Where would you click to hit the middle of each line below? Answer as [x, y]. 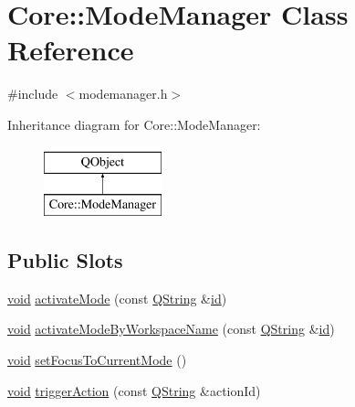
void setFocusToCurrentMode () [97, 360]
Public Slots [65, 260]
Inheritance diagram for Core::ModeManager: [134, 124]
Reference [71, 50]
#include [33, 94]
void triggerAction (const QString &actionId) [134, 390]
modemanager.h [123, 94]
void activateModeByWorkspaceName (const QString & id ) [171, 329]
